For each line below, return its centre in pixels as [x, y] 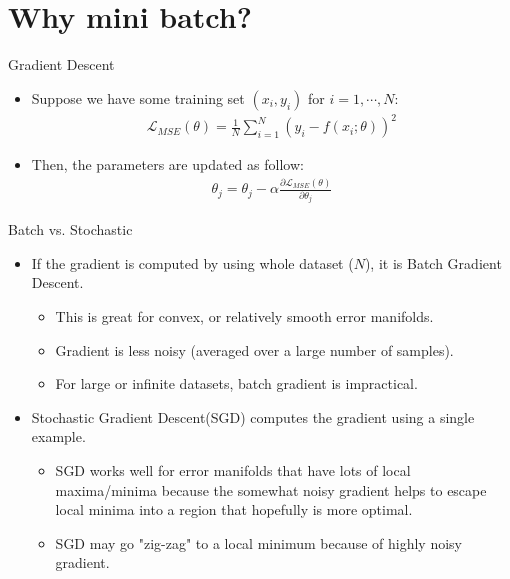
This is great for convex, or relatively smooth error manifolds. [244, 315]
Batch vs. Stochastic [70, 229]
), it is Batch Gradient [433, 262]
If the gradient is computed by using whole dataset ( [192, 262]
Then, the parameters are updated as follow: [167, 164]
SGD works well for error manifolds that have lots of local [233, 469]
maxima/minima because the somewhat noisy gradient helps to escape [271, 489]
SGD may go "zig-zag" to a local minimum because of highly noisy [258, 542]
